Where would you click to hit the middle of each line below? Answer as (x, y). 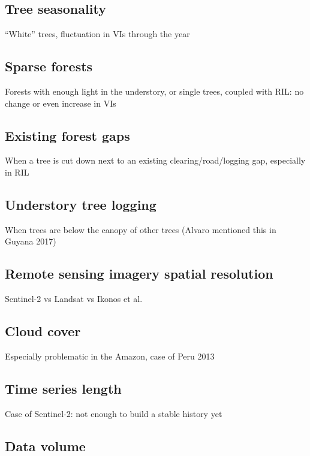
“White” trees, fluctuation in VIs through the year (97, 34)
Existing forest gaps (67, 135)
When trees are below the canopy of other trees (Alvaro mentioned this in (141, 229)
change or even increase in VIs (61, 103)
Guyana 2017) (31, 241)
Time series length (63, 388)
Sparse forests (49, 66)
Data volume (45, 446)
